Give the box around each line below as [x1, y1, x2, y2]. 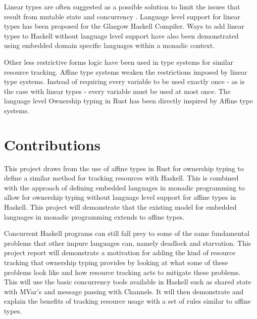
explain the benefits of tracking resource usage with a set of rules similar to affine [4, 296, 251, 306]
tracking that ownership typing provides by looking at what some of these [4, 257, 228, 267]
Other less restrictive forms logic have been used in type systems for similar [4, 56, 233, 67]
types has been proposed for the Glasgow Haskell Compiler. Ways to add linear [4, 21, 245, 31]
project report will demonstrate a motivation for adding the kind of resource [4, 247, 236, 258]
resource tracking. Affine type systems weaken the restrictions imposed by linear [4, 66, 248, 77]
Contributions [4, 134, 101, 154]
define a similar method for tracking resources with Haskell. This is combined [4, 173, 239, 183]
